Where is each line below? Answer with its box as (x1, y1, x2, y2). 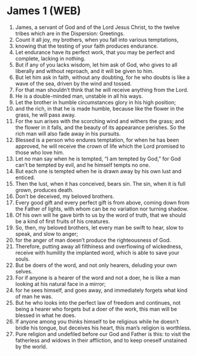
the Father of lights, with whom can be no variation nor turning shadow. (15, 205, 189, 212)
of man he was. (15, 293, 53, 300)
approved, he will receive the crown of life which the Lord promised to (15, 143, 185, 150)
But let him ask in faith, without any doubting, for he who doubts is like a (15, 74, 190, 81)
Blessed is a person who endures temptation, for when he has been (15, 136, 179, 143)
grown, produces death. (15, 186, 74, 193)
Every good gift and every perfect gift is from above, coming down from (15, 199, 190, 206)
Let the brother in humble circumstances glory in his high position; (15, 98, 176, 106)
